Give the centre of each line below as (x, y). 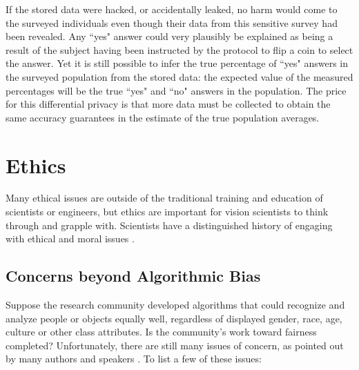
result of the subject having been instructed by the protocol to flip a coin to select (179, 49)
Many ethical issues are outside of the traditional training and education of (164, 198)
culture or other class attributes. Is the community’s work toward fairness (161, 332)
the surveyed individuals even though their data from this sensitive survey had (172, 22)
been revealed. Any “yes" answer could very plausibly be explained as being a (169, 36)
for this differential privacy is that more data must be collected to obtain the (168, 104)
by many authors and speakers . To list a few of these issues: (134, 359)
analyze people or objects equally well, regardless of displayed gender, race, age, (174, 318)
